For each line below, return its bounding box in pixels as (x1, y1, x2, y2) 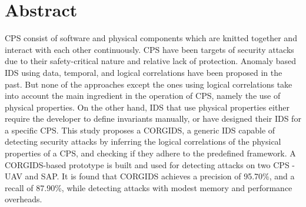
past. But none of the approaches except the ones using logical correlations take (5, 78, 292, 90)
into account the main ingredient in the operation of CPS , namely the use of (5, 89, 281, 102)
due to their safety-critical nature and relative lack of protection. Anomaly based (5, 55, 297, 67)
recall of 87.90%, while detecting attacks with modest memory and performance (5, 181, 292, 193)
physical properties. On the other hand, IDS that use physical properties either (5, 101, 290, 113)
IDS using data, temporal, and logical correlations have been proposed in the (5, 66, 282, 78)
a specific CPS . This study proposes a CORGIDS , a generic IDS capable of (5, 123, 275, 136)
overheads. (5, 193, 42, 205)
